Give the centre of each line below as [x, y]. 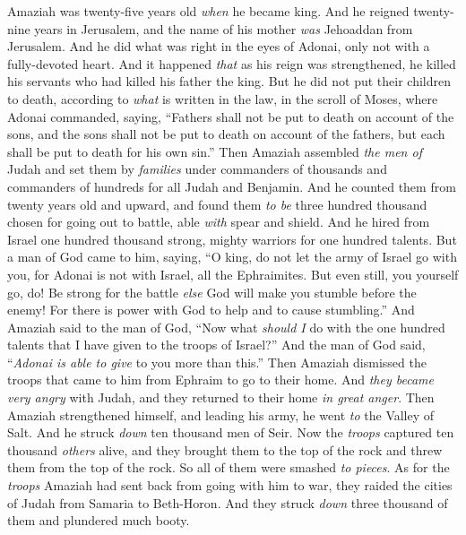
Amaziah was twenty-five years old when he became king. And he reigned [208, 11]
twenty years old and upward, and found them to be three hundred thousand [217, 204]
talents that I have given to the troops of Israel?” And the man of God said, [216, 345]
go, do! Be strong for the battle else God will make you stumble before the [212, 292]
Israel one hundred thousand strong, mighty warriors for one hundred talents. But [232, 239]
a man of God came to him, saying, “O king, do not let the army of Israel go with [232, 257]
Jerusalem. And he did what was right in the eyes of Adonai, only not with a [219, 46]
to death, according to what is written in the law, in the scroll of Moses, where [223, 98]
